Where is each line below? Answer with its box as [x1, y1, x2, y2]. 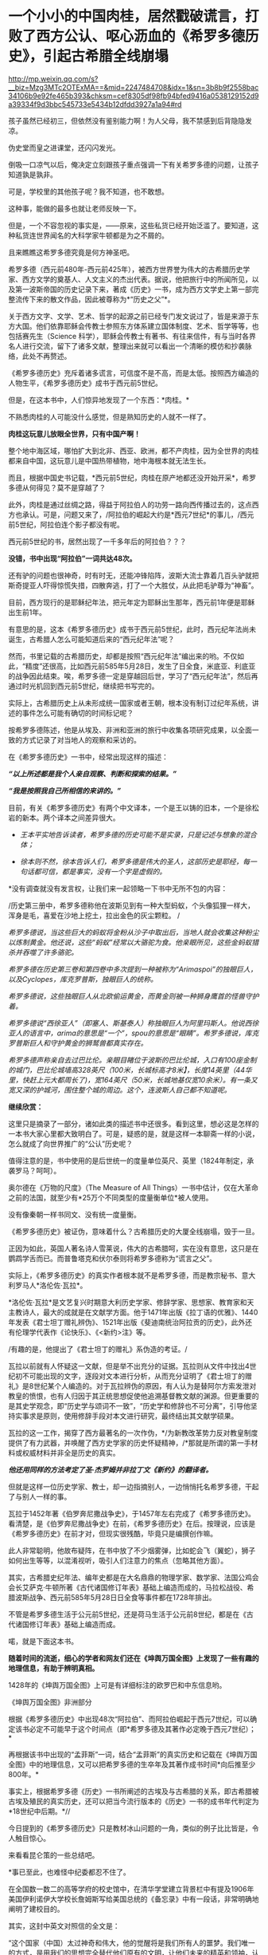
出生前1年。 [8, 607, 46, 617]
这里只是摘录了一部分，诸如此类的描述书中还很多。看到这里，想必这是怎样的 [8, 1118, 259, 1129]
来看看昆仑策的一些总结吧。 [8, 1850, 99, 1859]
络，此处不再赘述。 [8, 351, 72, 361]
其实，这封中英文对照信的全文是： [8, 1921, 120, 1930]
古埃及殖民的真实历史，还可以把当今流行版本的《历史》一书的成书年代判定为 [8, 1796, 259, 1806]
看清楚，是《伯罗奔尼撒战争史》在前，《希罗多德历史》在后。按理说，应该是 [8, 1519, 256, 1528]
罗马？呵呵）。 [14, 1165, 61, 1175]
